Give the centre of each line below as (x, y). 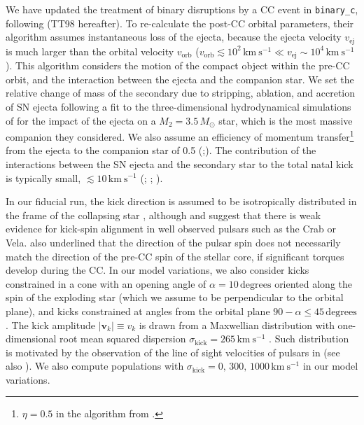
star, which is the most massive (286, 120)
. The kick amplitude (50, 325)
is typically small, (43, 177)
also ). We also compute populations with (95, 366)
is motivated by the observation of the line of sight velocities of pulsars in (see (173, 352)
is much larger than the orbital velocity (90, 51)
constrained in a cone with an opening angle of (106, 283)
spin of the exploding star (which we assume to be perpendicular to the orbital (175, 297)
